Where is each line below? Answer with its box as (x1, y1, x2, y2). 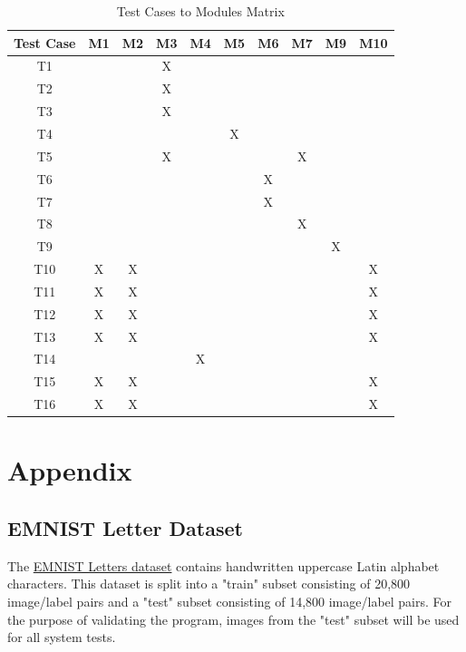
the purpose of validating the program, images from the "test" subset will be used (7, 609, 460, 628)
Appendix (7, 452, 132, 489)
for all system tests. (7, 628, 116, 647)
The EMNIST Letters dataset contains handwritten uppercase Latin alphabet (7, 556, 440, 575)
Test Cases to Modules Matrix (116, 2, 285, 20)
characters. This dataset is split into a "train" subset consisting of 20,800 (7, 574, 411, 593)
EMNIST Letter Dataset (7, 513, 243, 541)
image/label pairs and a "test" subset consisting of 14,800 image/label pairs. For (7, 591, 452, 610)
